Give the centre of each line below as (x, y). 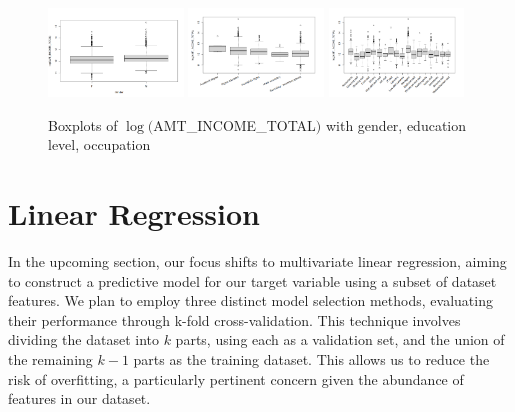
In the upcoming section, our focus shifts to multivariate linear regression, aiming (257, 260)
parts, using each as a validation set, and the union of (340, 339)
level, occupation (99, 144)
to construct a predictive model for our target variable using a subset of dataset (252, 280)
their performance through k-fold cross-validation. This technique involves (234, 319)
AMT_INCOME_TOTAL (234, 124)
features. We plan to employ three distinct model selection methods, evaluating (250, 300)
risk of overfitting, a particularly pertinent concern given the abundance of (236, 378)
